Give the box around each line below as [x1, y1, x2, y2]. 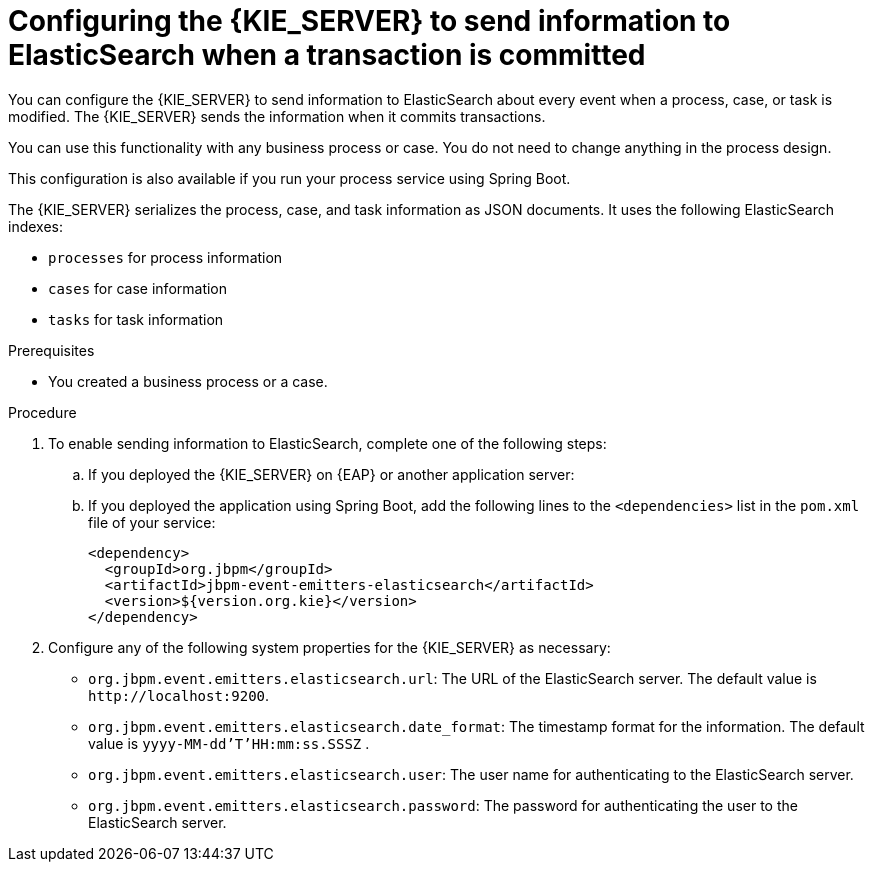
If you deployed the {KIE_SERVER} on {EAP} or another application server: [88, 465, 575, 483]
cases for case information [48, 279, 228, 297]
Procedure [8, 403, 77, 421]
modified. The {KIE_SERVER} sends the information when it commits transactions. [8, 107, 546, 125]
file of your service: [88, 513, 216, 531]
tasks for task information [48, 310, 224, 328]
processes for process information [48, 248, 283, 266]
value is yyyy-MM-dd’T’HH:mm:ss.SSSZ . [88, 734, 370, 752]
